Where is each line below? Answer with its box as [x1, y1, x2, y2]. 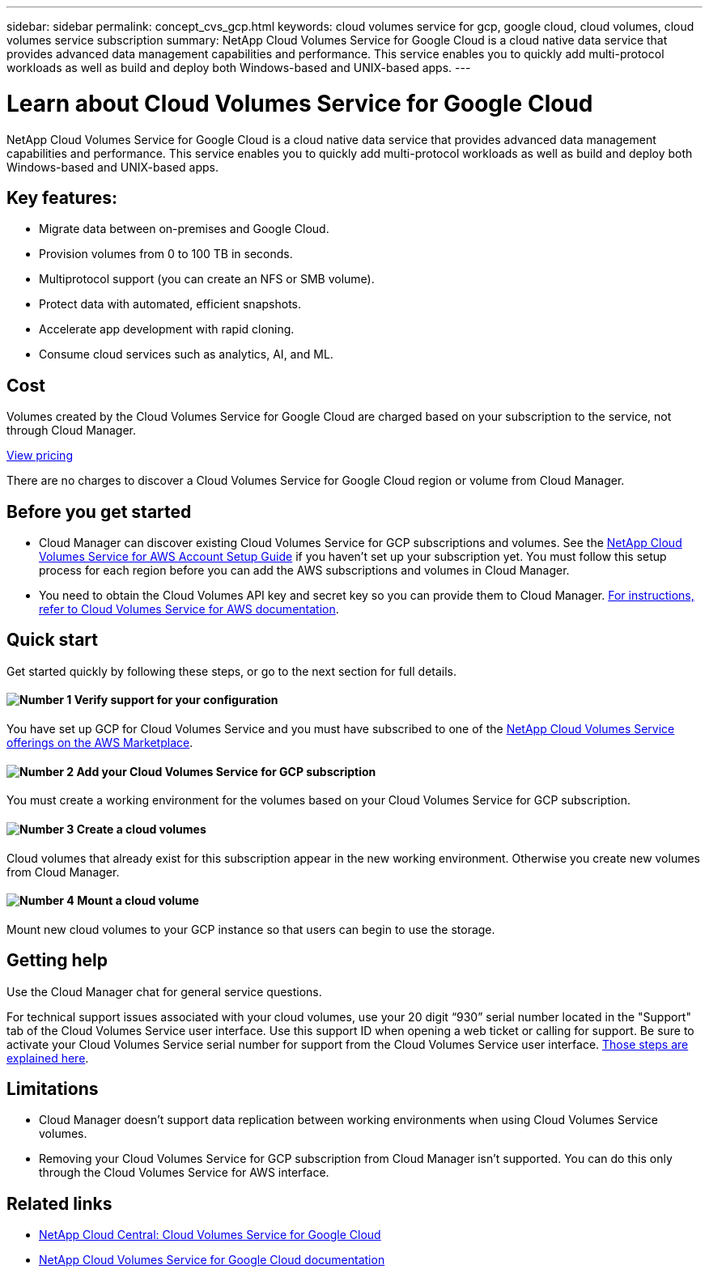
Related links [6, 1193, 113, 1214]
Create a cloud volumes [76, 821, 206, 836]
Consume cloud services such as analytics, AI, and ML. [39, 347, 333, 362]
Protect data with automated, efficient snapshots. [39, 297, 302, 312]
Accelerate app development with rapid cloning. [39, 322, 295, 337]
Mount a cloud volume [77, 893, 199, 908]
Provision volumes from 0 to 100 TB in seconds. [39, 247, 293, 261]
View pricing [6, 448, 73, 463]
